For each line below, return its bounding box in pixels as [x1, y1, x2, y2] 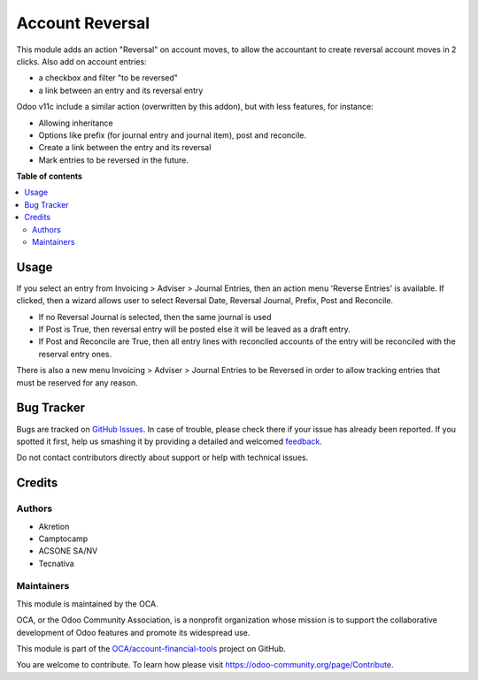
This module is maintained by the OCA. [16, 598, 158, 609]
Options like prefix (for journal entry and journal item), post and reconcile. [38, 129, 307, 141]
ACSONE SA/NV [38, 546, 98, 556]
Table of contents [16, 171, 83, 181]
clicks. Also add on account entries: [16, 56, 147, 66]
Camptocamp [38, 533, 89, 544]
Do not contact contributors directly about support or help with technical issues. [16, 452, 309, 463]
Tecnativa [38, 558, 74, 569]
